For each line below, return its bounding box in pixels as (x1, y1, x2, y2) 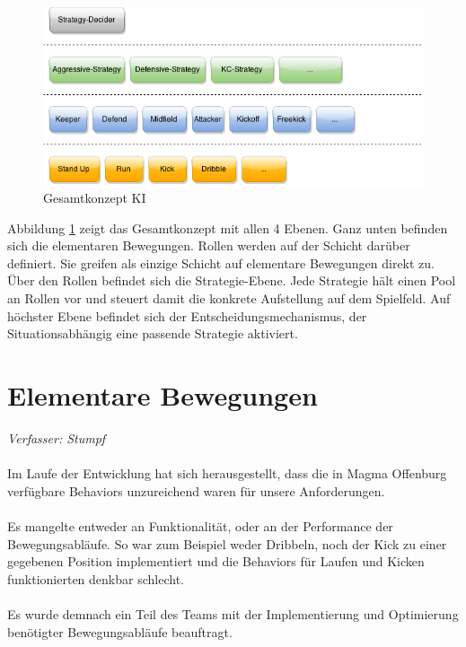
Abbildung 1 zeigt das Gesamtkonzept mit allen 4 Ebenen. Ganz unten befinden (7, 218, 448, 237)
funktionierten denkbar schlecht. (7, 569, 184, 588)
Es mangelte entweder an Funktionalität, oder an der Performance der (7, 516, 393, 535)
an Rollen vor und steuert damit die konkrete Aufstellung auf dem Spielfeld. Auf (7, 289, 451, 308)
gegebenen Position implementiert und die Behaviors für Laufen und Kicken (7, 552, 425, 571)
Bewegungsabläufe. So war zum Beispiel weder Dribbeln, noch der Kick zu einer (7, 534, 447, 553)
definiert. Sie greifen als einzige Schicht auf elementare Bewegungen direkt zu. (7, 253, 435, 272)
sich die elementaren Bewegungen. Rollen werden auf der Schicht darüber (7, 236, 410, 255)
